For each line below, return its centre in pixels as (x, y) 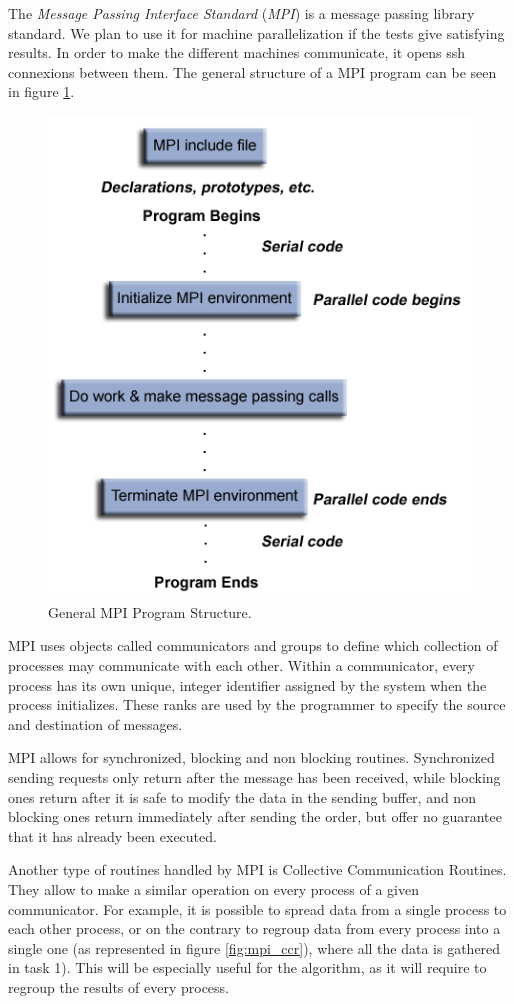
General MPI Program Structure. (150, 611)
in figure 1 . (41, 91)
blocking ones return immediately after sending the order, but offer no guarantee (255, 816)
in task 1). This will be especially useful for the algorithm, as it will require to (247, 967)
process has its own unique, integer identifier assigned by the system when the (247, 684)
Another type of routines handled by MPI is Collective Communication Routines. (257, 869)
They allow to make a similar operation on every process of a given (214, 888)
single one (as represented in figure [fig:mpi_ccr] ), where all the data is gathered (254, 947)
